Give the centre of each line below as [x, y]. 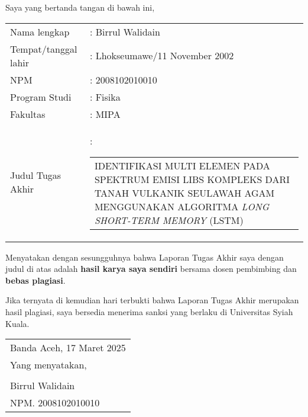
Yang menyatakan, [48, 365]
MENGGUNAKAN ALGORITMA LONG [182, 206]
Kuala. [17, 323]
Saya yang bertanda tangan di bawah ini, [80, 7]
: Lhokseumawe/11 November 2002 [162, 56]
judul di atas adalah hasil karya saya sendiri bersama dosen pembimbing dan [151, 269]
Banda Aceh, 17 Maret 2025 [68, 348]
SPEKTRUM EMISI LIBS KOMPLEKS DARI [192, 179]
